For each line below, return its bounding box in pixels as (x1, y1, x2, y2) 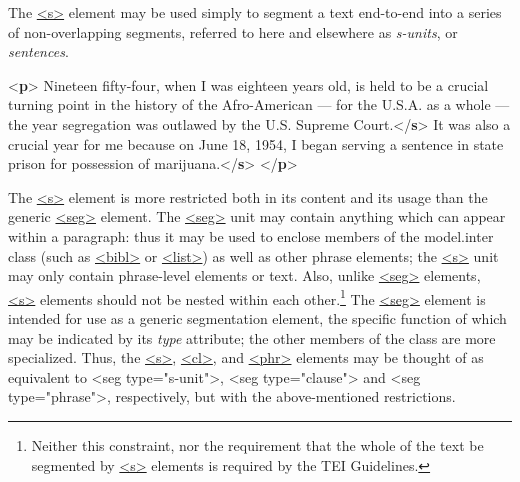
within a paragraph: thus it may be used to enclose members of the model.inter (8, 225, 494, 246)
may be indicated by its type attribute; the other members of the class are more (8, 327, 496, 348)
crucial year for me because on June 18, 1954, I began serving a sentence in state (8, 133, 504, 154)
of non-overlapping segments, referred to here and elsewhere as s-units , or (8, 21, 458, 42)
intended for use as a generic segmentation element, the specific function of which (8, 307, 507, 328)
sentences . (8, 41, 69, 62)
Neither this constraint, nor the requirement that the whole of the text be (31, 434, 484, 455)
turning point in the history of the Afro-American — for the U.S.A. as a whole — (8, 94, 510, 115)
